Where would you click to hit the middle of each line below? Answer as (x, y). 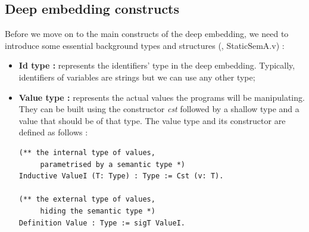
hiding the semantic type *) (98, 211)
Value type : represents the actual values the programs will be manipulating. (162, 97)
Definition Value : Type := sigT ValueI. (102, 223)
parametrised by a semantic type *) (113, 164)
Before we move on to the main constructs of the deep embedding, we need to (147, 34)
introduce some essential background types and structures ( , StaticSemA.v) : (145, 45)
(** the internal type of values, (87, 152)
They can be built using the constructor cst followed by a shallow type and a (159, 109)
